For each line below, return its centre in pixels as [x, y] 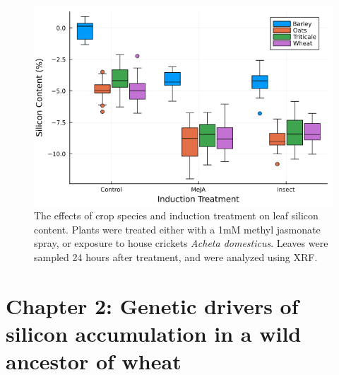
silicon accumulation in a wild [154, 333]
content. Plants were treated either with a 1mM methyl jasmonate [177, 229]
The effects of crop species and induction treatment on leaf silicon [176, 215]
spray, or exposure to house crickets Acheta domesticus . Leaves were [181, 243]
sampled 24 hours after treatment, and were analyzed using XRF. [176, 257]
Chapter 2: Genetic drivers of [152, 305]
